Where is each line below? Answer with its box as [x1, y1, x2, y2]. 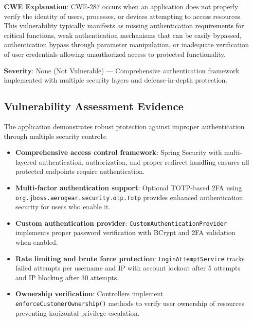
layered [15, 156, 37, 167]
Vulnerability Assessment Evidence [4, 99, 184, 114]
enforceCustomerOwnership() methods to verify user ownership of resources [15, 298, 244, 308]
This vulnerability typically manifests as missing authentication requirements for [4, 20, 244, 31]
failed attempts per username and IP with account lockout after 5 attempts [15, 263, 240, 273]
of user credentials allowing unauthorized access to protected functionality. [4, 49, 226, 59]
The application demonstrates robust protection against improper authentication [4, 121, 245, 131]
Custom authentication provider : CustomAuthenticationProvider [15, 218, 227, 228]
